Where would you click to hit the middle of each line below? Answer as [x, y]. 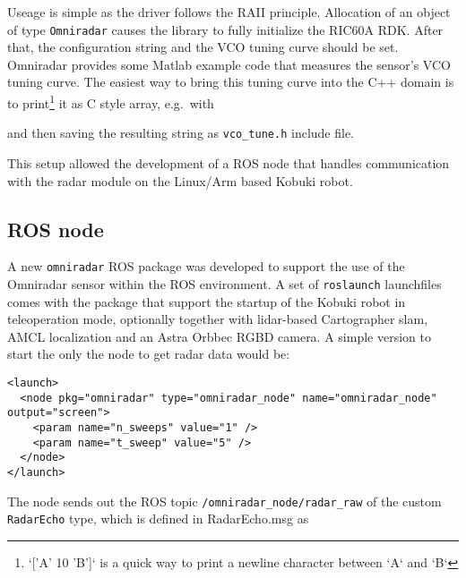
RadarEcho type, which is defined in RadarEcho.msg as [158, 518]
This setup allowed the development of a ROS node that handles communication [229, 162]
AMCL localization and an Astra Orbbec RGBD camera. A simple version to [219, 336]
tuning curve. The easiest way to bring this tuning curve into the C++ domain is [231, 82]
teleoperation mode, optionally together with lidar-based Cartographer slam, [218, 319]
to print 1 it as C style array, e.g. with [111, 102]
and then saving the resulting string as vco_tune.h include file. [181, 133]
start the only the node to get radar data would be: [149, 354]
